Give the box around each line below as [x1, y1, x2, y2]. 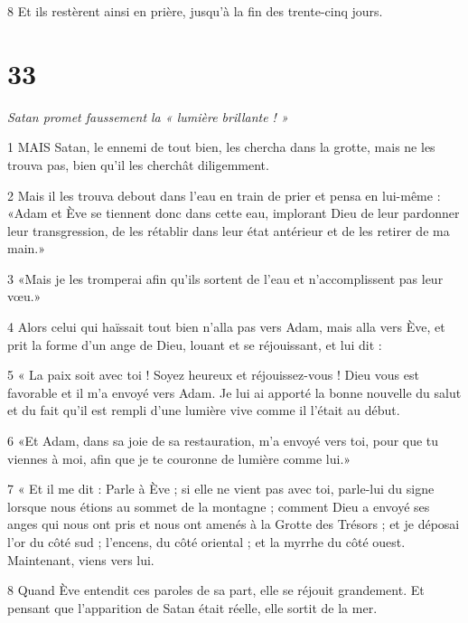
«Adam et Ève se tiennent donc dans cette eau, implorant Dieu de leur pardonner [7, 203, 460, 222]
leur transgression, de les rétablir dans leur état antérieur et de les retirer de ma [7, 221, 450, 240]
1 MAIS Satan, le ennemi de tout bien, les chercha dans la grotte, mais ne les [7, 137, 435, 156]
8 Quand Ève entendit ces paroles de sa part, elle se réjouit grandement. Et [7, 581, 425, 599]
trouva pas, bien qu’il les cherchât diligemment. [7, 155, 269, 174]
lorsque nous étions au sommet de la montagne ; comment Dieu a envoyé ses [7, 496, 430, 515]
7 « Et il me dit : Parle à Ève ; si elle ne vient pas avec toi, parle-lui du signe [7, 479, 435, 498]
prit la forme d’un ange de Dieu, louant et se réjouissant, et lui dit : [7, 335, 382, 354]
